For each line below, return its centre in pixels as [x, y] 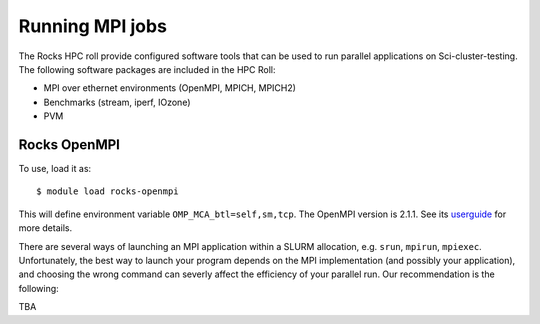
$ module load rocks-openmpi [107, 191]
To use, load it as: [55, 169]
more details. [45, 228]
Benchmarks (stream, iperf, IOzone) [117, 102]
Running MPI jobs [92, 26]
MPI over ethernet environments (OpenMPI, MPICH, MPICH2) [170, 88]
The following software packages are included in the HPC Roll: [147, 69]
